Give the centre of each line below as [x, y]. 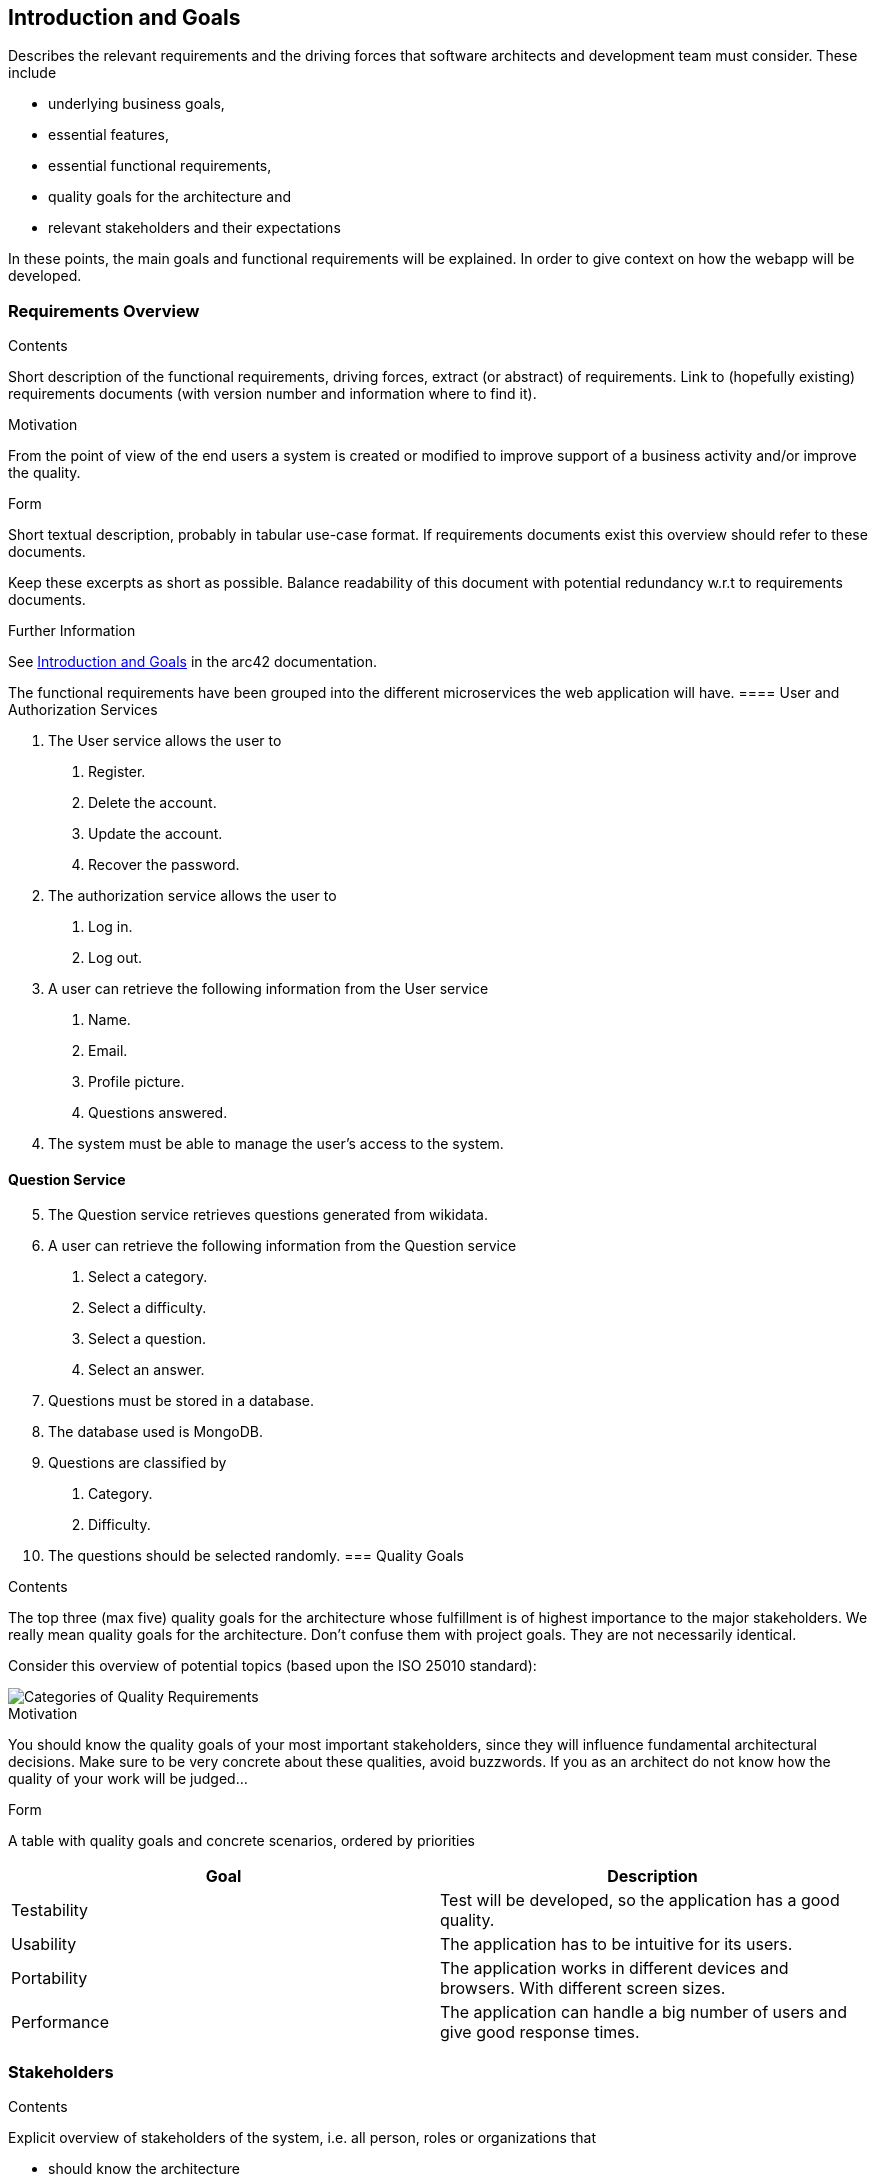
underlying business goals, [136, 104]
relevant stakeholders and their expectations [194, 228]
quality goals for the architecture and [170, 197]
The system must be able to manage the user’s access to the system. [276, 1144]
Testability [50, 1910]
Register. [117, 772]
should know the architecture [144, 2169]
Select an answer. [146, 1370]
